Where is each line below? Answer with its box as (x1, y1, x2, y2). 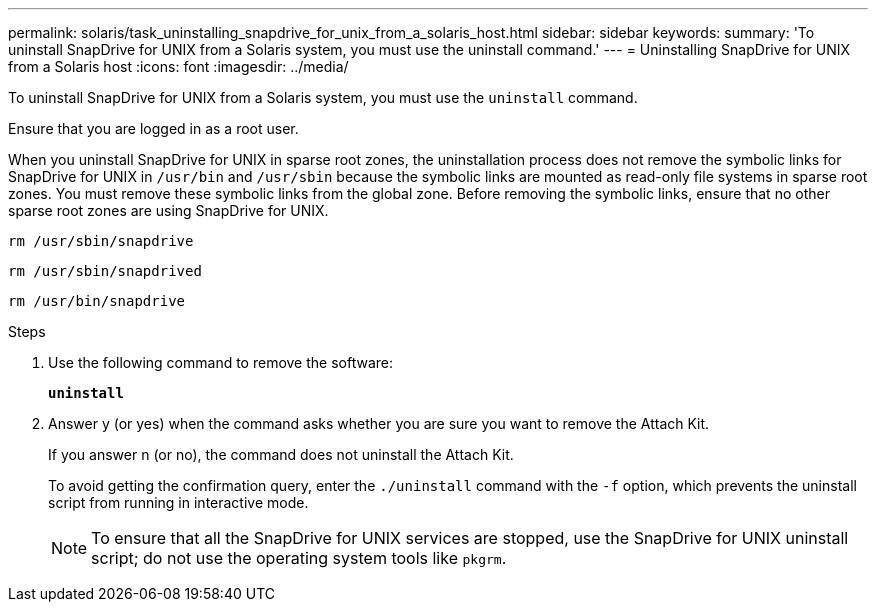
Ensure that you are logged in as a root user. (8, 120, 299, 137)
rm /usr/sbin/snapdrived (8, 263, 202, 279)
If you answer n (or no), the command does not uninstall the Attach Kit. (48, 446, 514, 463)
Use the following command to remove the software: (48, 354, 393, 371)
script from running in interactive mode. (48, 494, 309, 511)
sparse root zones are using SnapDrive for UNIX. (8, 202, 329, 219)
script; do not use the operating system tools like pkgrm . (91, 548, 507, 568)
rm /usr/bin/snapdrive (8, 293, 186, 309)
